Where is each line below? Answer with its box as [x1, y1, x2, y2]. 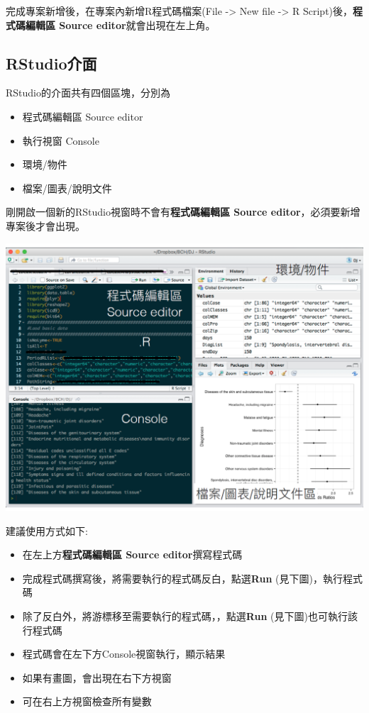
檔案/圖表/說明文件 [22, 180, 112, 195]
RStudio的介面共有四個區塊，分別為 [6, 85, 170, 100]
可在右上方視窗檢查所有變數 [22, 694, 152, 709]
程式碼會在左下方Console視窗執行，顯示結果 [22, 646, 226, 661]
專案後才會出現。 [6, 218, 85, 233]
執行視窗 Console [22, 133, 99, 148]
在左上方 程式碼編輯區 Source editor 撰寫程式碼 [22, 547, 243, 562]
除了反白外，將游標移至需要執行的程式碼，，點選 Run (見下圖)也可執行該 [22, 609, 358, 624]
